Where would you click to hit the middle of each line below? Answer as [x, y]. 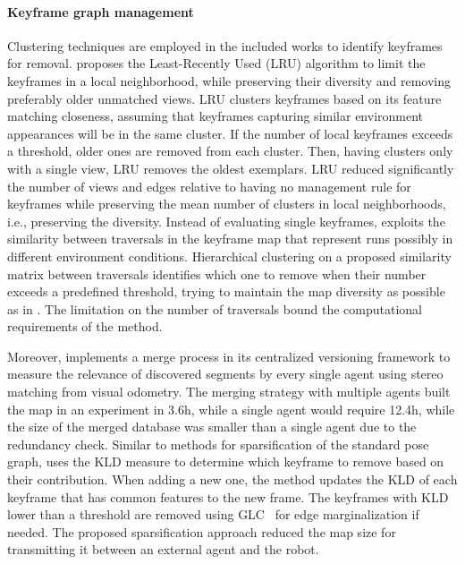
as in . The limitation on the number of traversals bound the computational [215, 308]
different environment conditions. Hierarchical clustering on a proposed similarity [229, 256]
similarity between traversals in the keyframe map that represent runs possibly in [230, 239]
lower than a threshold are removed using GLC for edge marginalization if [213, 514]
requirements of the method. [85, 326]
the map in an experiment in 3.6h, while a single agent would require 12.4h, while [231, 409]
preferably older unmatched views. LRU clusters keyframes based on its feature [224, 98]
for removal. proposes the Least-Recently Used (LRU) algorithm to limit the [216, 63]
